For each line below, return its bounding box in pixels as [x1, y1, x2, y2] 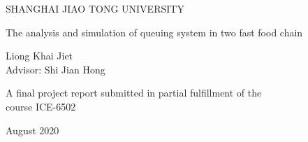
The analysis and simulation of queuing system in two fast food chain [6, 24, 303, 39]
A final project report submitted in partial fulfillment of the [6, 85, 262, 100]
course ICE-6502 [6, 99, 76, 113]
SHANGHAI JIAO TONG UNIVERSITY [6, 1, 184, 15]
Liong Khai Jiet [6, 48, 73, 63]
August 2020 [6, 122, 59, 137]
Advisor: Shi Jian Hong [6, 62, 105, 76]
